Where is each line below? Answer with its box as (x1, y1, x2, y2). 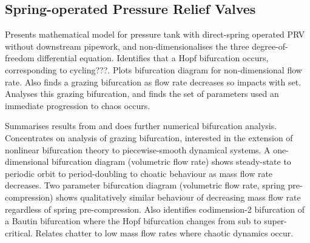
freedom (5, 52, 35, 64)
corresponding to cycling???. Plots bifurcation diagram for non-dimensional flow (5, 63, 302, 76)
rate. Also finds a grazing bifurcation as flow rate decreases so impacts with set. (5, 75, 302, 88)
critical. (5, 226, 33, 239)
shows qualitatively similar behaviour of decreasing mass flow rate (56, 190, 301, 203)
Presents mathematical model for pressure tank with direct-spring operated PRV (5, 28, 305, 41)
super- (264, 215, 287, 227)
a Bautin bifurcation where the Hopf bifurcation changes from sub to (5, 215, 261, 227)
